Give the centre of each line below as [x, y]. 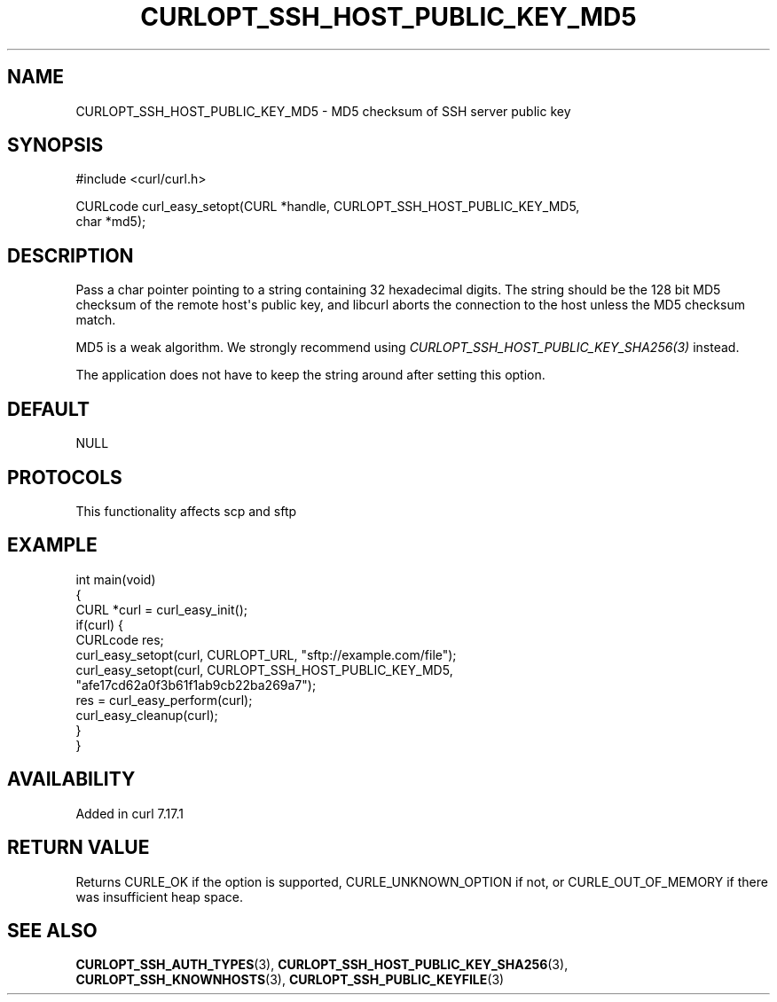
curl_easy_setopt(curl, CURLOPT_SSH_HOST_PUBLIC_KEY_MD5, [264, 669]
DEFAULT [48, 409]
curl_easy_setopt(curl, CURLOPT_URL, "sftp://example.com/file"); [266, 654]
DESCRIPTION [71, 255]
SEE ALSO [52, 930]
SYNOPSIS [55, 145]
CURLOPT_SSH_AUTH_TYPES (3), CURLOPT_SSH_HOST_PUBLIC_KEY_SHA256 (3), [322, 965]
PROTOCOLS [65, 477]
